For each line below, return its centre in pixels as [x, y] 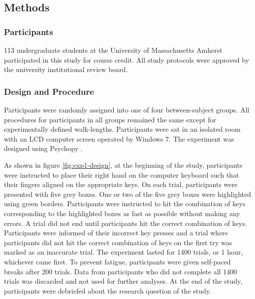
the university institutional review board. [66, 69]
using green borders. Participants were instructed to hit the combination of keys [125, 204]
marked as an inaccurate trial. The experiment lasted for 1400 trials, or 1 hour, [124, 252]
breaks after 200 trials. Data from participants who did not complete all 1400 [121, 271]
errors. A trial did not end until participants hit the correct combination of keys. [126, 223]
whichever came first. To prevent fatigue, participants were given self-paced [117, 261]
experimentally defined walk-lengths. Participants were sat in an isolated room [122, 129]
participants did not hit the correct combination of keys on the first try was [118, 242]
